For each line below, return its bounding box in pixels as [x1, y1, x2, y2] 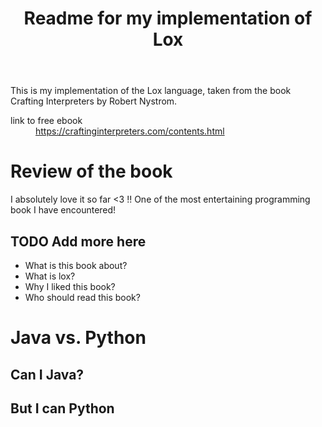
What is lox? [24, 270, 76, 282]
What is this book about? [24, 259, 128, 271]
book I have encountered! [10, 204, 117, 216]
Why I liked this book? [24, 280, 116, 292]
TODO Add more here [10, 233, 147, 250]
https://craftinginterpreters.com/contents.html [35, 125, 225, 137]
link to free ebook [10, 115, 83, 127]
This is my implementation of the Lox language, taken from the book [10, 85, 292, 97]
